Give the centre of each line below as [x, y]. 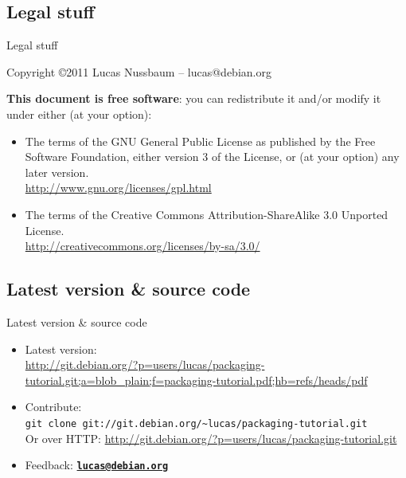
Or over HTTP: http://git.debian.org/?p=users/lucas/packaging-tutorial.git [211, 438]
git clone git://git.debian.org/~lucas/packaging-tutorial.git [196, 423]
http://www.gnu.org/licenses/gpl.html [118, 188]
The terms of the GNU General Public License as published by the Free [200, 141]
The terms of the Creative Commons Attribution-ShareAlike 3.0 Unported [207, 214]
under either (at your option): [79, 114]
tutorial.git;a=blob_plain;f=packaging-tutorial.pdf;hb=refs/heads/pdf [196, 380]
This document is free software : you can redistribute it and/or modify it [194, 98]
